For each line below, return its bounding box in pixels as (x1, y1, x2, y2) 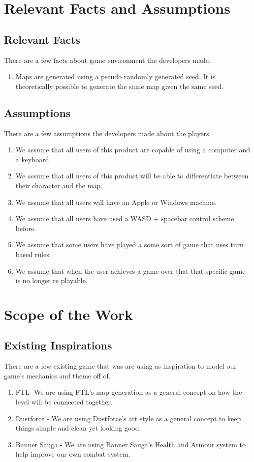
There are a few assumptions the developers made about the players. (4, 128, 211, 138)
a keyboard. (15, 154, 51, 164)
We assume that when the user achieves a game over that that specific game (15, 265, 246, 276)
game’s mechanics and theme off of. (4, 370, 111, 380)
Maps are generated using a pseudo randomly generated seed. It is (15, 71, 216, 82)
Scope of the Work (4, 304, 133, 324)
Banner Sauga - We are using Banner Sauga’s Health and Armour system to (15, 439, 246, 449)
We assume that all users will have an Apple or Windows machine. (15, 197, 217, 207)
